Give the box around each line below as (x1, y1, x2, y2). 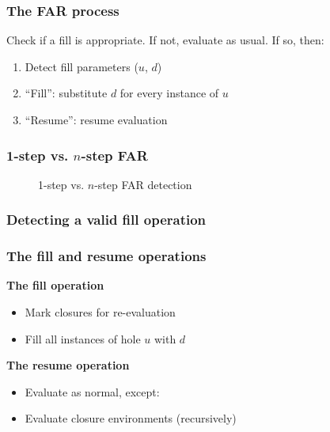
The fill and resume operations (6, 246, 207, 266)
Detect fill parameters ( (25, 58, 138, 74)
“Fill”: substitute (25, 85, 108, 101)
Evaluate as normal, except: (25, 383, 160, 400)
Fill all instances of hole (25, 330, 141, 347)
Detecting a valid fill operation (6, 210, 207, 229)
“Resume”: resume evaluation (25, 112, 168, 127)
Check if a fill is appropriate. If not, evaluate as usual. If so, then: (6, 32, 324, 48)
